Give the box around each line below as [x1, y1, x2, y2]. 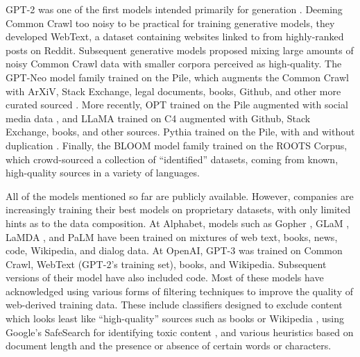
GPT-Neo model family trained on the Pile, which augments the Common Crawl [6, 69, 349, 84]
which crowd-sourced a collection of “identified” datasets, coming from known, [6, 151, 338, 166]
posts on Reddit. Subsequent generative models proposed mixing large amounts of [6, 42, 354, 57]
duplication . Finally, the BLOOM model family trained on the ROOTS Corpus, [6, 138, 348, 152]
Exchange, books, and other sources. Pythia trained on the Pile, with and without [6, 124, 355, 139]
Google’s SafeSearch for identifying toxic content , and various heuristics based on [6, 324, 354, 339]
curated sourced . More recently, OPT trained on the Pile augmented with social [6, 97, 348, 112]
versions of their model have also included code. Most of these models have [6, 270, 324, 285]
